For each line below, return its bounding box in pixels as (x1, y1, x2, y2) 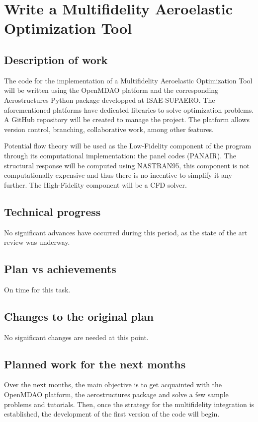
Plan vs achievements (4, 261, 116, 277)
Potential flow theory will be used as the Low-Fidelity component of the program (4, 141, 252, 151)
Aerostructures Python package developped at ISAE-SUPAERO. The (4, 94, 215, 105)
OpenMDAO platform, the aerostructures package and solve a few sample (4, 389, 229, 400)
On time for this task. (4, 284, 71, 294)
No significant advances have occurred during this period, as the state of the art (4, 227, 248, 237)
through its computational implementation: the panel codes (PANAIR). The (4, 150, 236, 160)
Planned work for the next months (4, 356, 186, 371)
